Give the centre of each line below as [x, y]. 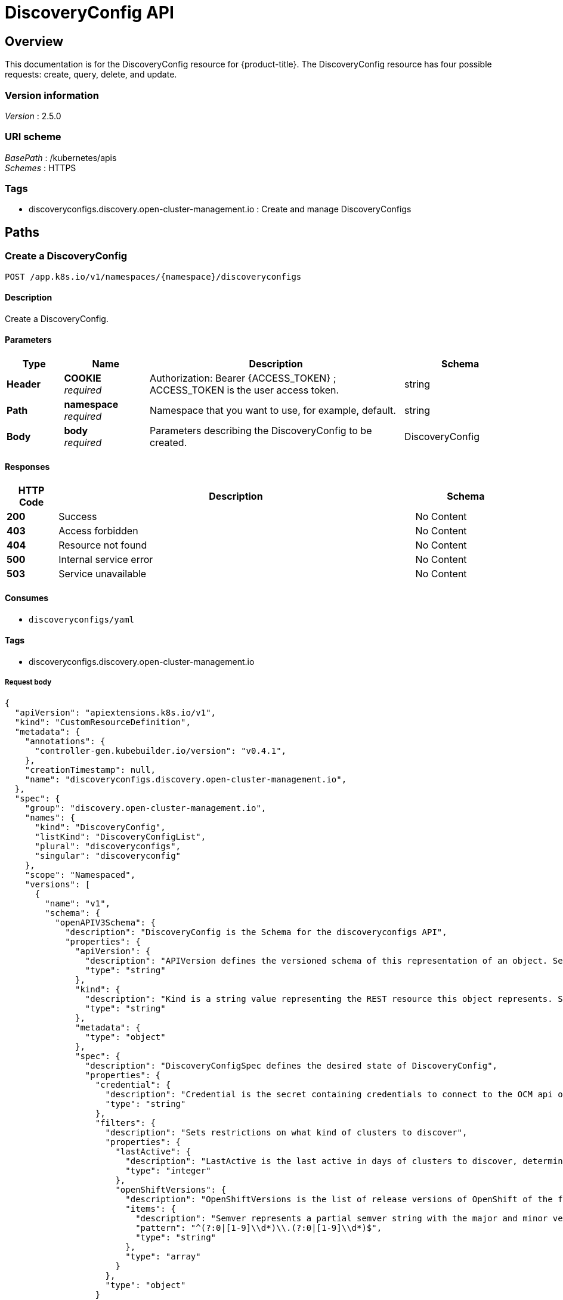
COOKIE [83, 378]
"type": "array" [163, 1256]
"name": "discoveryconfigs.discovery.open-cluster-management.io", [186, 779]
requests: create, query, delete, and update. [91, 75]
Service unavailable [103, 574]
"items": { [151, 1208]
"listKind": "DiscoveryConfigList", [120, 836]
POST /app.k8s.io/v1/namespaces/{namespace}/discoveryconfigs [153, 276]
